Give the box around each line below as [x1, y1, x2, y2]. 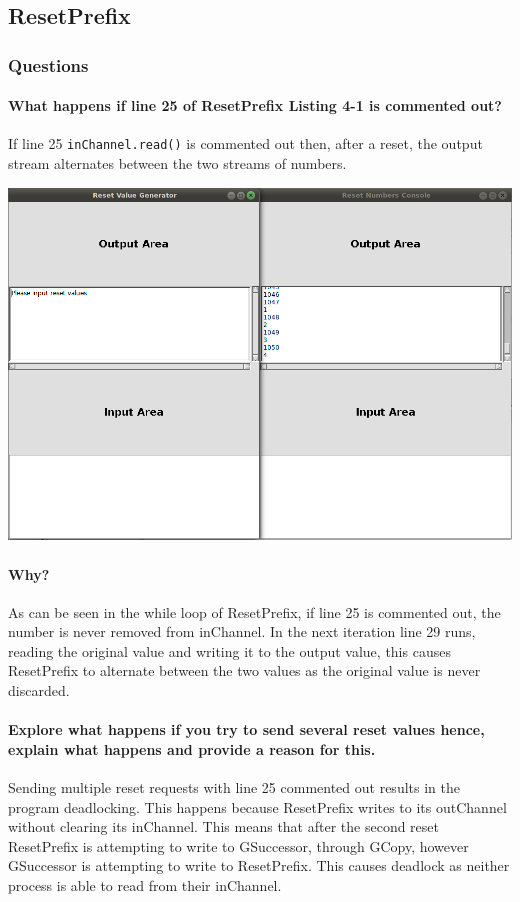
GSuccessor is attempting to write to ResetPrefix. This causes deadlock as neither [8, 855, 510, 876]
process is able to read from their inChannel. [8, 875, 282, 896]
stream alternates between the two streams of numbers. [8, 153, 347, 174]
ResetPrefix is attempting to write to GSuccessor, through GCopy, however [8, 835, 469, 856]
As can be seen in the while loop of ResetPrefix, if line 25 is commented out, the [8, 601, 501, 622]
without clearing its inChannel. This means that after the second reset [8, 816, 439, 837]
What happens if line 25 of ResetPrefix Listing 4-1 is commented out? [8, 95, 502, 116]
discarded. [8, 680, 70, 701]
